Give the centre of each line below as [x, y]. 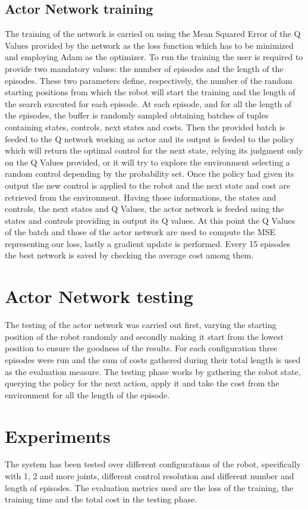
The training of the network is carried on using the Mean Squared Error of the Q [153, 34]
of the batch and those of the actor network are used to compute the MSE [140, 232]
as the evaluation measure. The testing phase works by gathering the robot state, [153, 371]
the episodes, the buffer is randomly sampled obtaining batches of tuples [137, 115]
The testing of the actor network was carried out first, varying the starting [141, 325]
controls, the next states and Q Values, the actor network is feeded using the [144, 209]
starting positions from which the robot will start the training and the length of [150, 92]
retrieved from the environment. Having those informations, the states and [141, 197]
